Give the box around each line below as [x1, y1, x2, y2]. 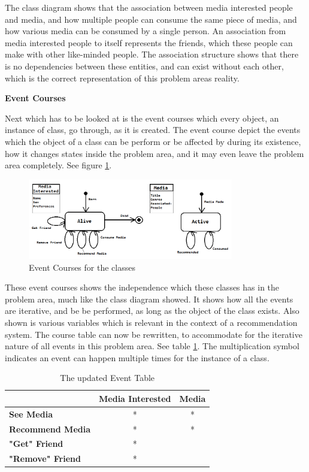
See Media [9, 407, 53, 420]
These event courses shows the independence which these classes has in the [5, 281, 280, 294]
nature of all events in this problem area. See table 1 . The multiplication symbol [5, 340, 299, 352]
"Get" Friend [9, 437, 63, 450]
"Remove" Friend [9, 452, 81, 465]
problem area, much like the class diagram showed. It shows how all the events [5, 292, 293, 305]
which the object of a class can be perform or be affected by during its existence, [5, 135, 301, 147]
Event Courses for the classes [29, 261, 135, 273]
